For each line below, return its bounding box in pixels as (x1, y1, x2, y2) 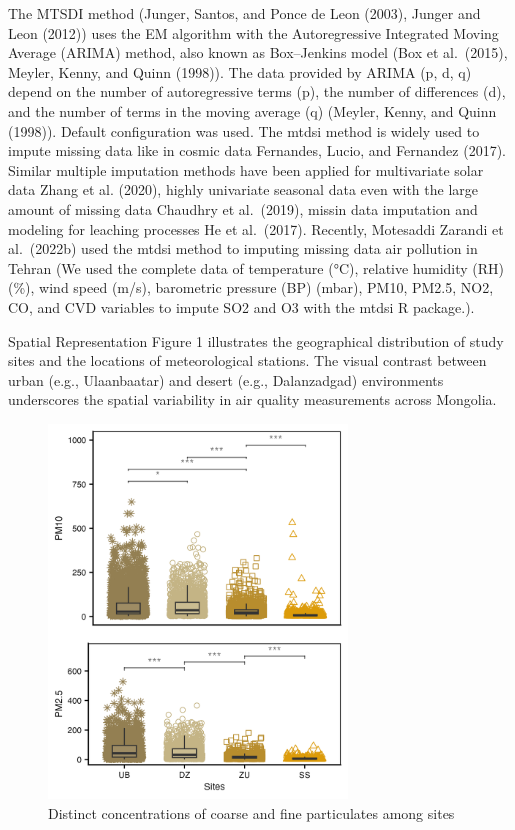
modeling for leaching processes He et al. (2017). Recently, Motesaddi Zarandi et (8, 218, 504, 239)
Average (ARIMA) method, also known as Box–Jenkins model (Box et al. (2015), (8, 42, 508, 63)
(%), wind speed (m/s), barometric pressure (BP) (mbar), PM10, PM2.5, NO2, (8, 277, 494, 298)
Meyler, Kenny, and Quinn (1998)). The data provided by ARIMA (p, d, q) (8, 61, 472, 82)
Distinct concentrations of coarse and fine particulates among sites (48, 802, 455, 823)
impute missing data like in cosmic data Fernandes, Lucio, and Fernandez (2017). (8, 140, 506, 161)
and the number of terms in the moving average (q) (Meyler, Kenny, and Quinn (8, 100, 497, 121)
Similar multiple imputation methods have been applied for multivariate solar (8, 159, 484, 180)
